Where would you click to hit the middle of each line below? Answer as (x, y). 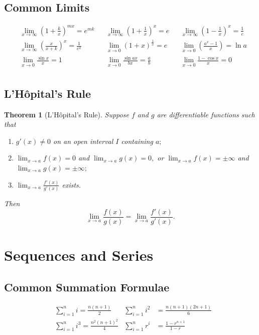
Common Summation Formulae (87, 287)
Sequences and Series (79, 255)
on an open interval (83, 141)
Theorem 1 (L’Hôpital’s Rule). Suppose (67, 114)
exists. (72, 184)
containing (137, 141)
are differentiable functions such (206, 114)
